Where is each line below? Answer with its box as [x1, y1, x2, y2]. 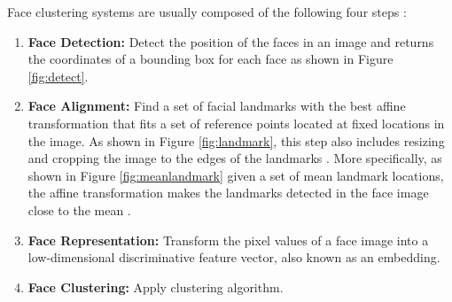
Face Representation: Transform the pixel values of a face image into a [27, 230, 429, 249]
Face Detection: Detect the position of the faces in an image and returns [27, 32, 434, 50]
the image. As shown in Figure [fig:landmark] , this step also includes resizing [27, 131, 445, 150]
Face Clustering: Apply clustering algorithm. [27, 277, 284, 296]
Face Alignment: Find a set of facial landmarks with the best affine [27, 97, 406, 115]
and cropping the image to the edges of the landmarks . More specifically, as [27, 149, 442, 167]
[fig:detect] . [27, 66, 89, 85]
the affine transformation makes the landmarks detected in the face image [27, 183, 429, 202]
